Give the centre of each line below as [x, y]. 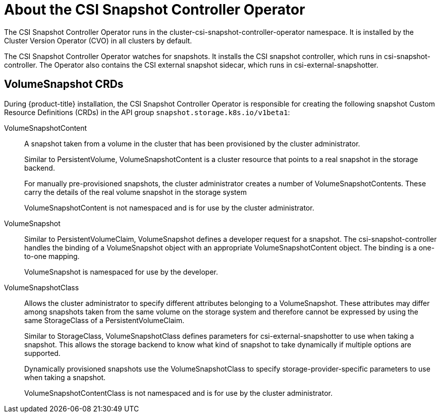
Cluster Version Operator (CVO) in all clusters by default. [98, 40]
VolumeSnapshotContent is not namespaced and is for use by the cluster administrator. [169, 207]
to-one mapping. [52, 256]
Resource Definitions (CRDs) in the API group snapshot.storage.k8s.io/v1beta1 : [147, 112]
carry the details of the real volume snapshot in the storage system [135, 192]
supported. [42, 353]
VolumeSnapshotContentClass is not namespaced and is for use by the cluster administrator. [178, 393]
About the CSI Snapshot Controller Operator [155, 10]
